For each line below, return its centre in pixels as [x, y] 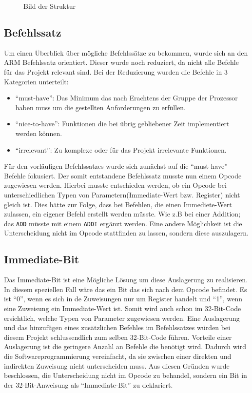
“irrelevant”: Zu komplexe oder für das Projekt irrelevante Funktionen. [121, 149]
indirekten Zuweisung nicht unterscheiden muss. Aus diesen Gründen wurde [117, 365]
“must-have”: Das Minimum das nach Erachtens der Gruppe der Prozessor [126, 98]
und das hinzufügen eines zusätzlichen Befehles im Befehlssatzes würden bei [117, 327]
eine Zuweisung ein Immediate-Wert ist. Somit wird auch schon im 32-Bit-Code [123, 308]
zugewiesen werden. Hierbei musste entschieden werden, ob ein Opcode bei [115, 185]
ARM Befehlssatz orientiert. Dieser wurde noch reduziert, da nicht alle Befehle [121, 62]
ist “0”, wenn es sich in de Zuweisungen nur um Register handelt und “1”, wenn [123, 299]
